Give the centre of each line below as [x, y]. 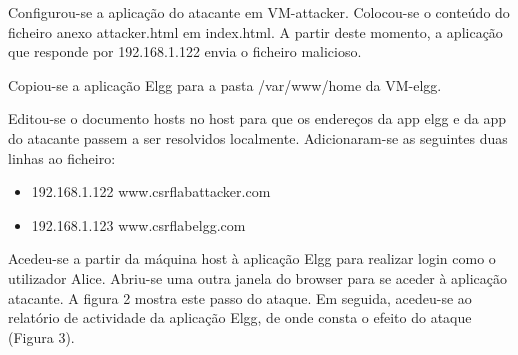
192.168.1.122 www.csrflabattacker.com [151, 191]
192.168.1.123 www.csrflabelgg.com [138, 224]
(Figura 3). [41, 336]
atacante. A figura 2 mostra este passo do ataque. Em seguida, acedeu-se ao [240, 297]
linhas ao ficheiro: [62, 157]
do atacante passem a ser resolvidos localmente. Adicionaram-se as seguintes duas [258, 137]
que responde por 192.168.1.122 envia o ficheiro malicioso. [185, 51]
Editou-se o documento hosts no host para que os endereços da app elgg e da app [257, 118]
